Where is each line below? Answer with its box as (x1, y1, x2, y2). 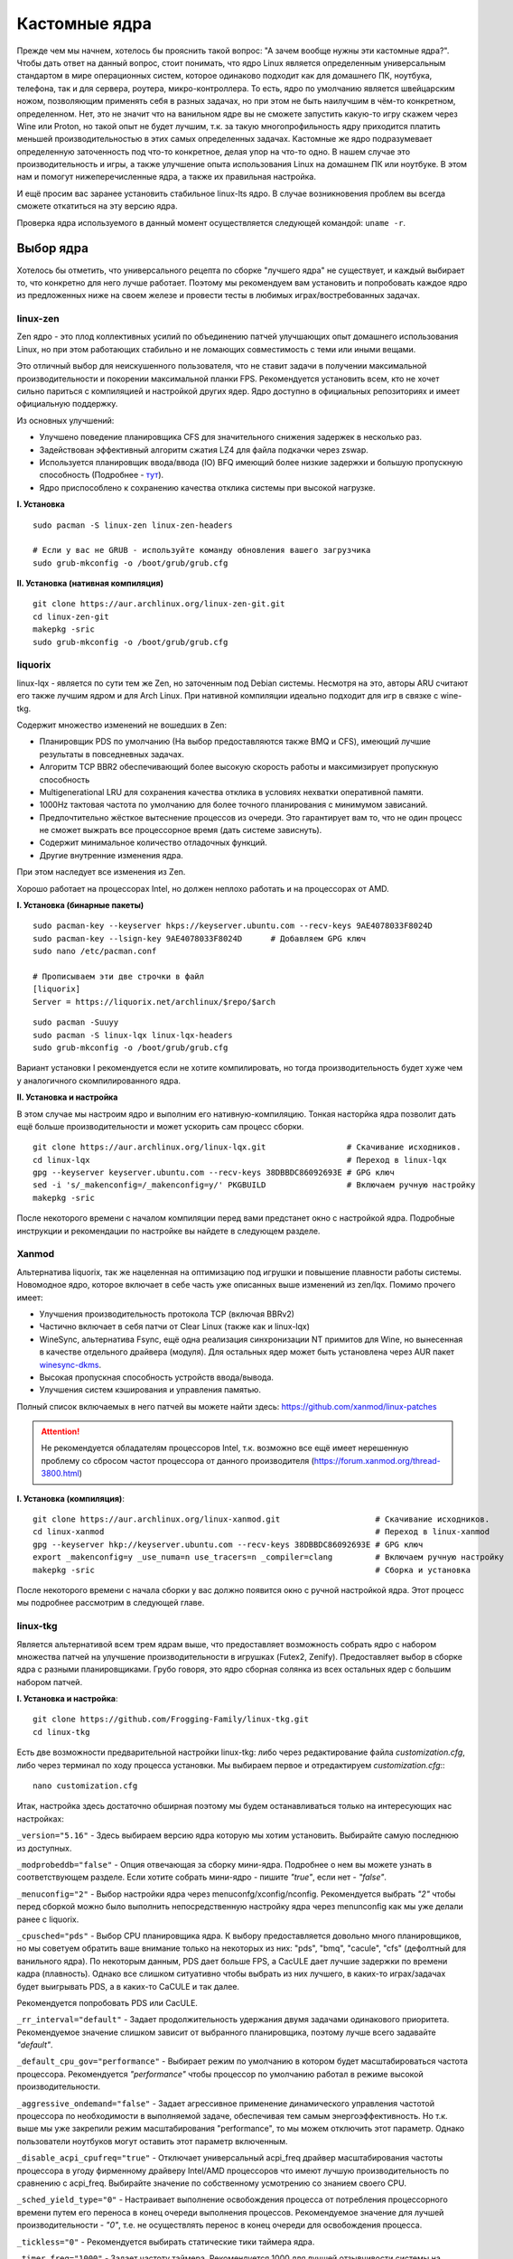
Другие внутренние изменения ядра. (39, 849, 184, 860)
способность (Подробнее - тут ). (39, 470, 164, 481)
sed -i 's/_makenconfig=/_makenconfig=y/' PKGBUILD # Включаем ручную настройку (33, 1180, 476, 1190)
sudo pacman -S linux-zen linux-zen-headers (33, 520, 234, 530)
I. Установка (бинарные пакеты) (16, 900, 145, 911)
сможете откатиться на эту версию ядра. (16, 201, 178, 211)
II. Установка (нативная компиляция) (16, 578, 164, 589)
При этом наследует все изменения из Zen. (16, 867, 186, 877)
